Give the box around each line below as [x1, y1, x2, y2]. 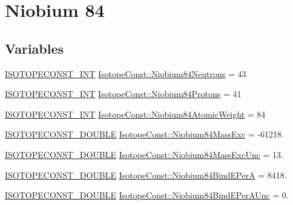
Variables [5, 39, 64, 57]
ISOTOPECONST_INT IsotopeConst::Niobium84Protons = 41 [5, 87, 242, 100]
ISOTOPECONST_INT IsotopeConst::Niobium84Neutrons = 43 [5, 67, 246, 80]
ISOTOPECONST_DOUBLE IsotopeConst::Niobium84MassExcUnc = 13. [5, 148, 283, 160]
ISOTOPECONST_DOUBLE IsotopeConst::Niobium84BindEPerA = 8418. [5, 168, 287, 181]
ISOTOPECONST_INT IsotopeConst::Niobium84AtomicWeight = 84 [5, 107, 266, 120]
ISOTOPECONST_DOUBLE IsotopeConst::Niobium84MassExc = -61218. [5, 128, 285, 140]
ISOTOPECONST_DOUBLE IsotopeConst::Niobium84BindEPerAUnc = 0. [5, 189, 289, 201]
